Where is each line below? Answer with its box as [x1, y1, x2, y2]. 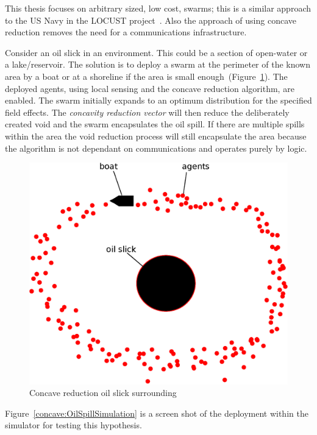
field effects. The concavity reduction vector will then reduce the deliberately [5, 105, 290, 118]
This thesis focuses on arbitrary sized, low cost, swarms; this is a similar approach [5, 2, 311, 14]
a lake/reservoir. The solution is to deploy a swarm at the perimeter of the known [5, 58, 311, 71]
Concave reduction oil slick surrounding [29, 386, 177, 399]
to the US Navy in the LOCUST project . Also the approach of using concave [5, 13, 296, 26]
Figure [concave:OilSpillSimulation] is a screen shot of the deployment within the [5, 406, 308, 419]
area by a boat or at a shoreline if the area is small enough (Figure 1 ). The [5, 69, 288, 82]
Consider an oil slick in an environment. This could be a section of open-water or [5, 46, 308, 58]
